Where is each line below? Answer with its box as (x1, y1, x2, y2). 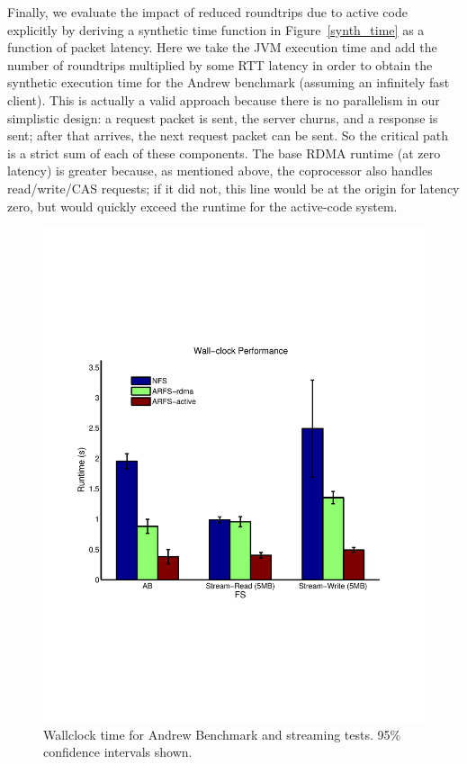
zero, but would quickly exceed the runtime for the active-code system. (7, 196, 398, 215)
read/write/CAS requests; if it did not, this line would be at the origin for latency (7, 178, 460, 197)
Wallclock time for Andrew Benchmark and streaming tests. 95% (43, 724, 401, 743)
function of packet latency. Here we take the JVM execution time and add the (7, 38, 437, 57)
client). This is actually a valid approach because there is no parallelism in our (7, 90, 440, 109)
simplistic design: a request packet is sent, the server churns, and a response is (7, 108, 438, 127)
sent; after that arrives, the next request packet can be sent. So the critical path (7, 126, 449, 145)
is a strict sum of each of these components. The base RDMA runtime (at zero (7, 143, 441, 162)
